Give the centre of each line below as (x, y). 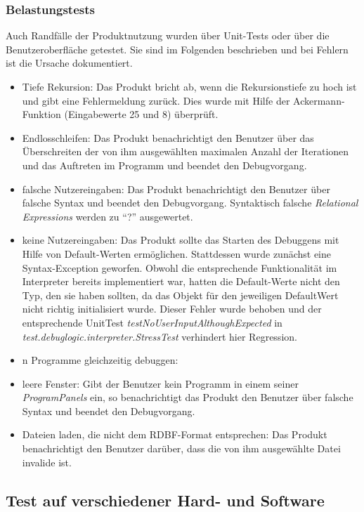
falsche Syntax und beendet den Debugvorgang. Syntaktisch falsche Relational (190, 203)
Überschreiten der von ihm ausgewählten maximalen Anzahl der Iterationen (186, 151)
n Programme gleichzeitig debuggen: (100, 360)
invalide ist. (47, 462)
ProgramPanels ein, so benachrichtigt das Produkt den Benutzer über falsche (188, 397)
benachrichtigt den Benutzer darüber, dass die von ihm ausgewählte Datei (181, 448)
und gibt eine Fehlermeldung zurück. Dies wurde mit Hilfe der (156, 100)
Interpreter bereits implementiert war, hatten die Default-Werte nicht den (181, 281)
